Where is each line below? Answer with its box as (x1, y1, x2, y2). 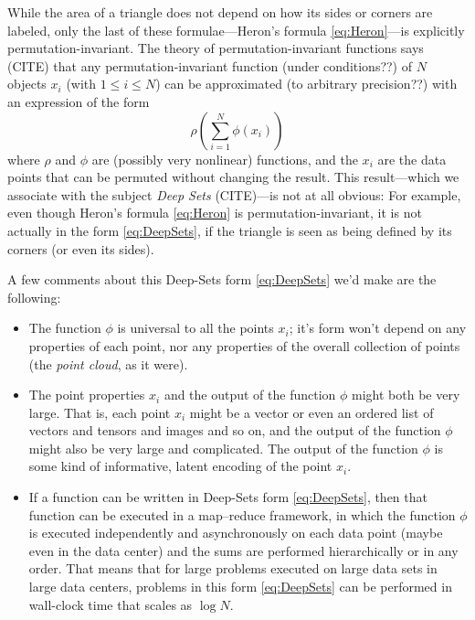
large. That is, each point (28, 402, 171, 422)
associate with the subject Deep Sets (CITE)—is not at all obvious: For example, (7, 185, 461, 204)
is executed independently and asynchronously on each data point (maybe (28, 523, 443, 542)
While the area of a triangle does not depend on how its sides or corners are (7, 3, 433, 21)
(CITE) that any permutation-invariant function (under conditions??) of (7, 56, 413, 75)
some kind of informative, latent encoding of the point (28, 456, 332, 476)
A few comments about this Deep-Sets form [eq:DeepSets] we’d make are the (7, 270, 437, 289)
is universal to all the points (117, 318, 274, 337)
